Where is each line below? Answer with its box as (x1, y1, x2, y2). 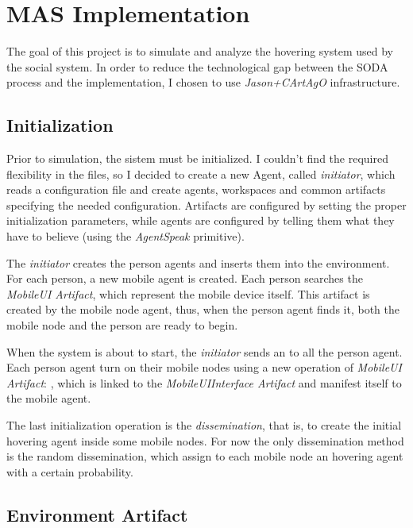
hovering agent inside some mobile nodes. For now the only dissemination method (6, 432, 404, 449)
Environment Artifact (6, 502, 188, 526)
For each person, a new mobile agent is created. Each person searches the (6, 270, 363, 287)
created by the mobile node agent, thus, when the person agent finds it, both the (6, 301, 399, 318)
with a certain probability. (6, 463, 133, 480)
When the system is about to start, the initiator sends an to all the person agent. (6, 343, 403, 360)
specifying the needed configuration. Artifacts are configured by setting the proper (6, 196, 407, 213)
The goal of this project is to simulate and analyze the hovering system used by (6, 43, 394, 60)
